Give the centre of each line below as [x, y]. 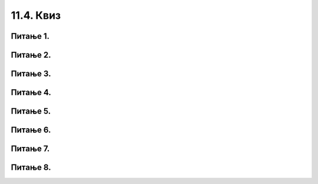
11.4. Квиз [36, 15]
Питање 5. [31, 111]
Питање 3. [31, 74]
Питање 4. [31, 93]
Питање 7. [30, 149]
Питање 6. [31, 130]
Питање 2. [31, 55]
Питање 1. [30, 36]
